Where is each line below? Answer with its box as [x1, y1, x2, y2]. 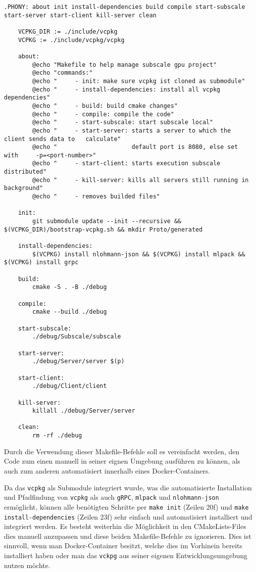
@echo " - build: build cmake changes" [32, 102, 178, 109]
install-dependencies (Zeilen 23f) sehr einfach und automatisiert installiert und [4, 511, 253, 522]
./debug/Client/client [32, 382, 107, 390]
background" [4, 185, 43, 192]
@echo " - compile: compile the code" [32, 110, 174, 118]
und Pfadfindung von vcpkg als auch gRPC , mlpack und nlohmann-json [4, 492, 219, 502]
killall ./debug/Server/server [32, 407, 135, 415]
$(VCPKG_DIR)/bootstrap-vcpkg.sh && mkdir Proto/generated [4, 226, 203, 233]
